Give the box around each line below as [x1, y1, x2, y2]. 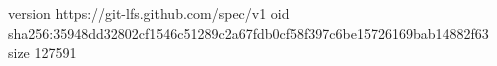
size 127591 [8, 42, 77, 63]
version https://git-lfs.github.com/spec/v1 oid [8, 3, 290, 23]
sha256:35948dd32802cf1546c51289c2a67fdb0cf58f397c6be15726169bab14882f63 [8, 22, 489, 43]
